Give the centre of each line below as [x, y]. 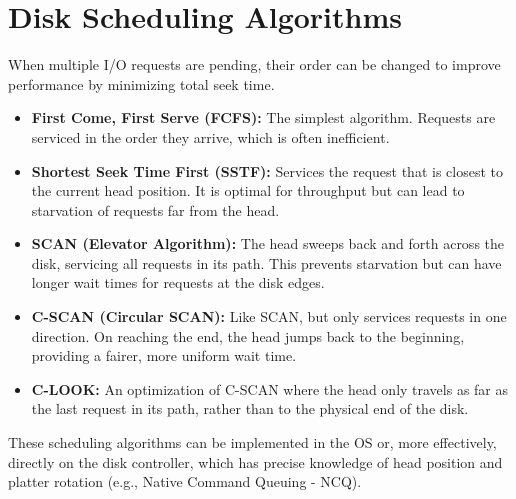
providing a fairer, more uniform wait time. [164, 355]
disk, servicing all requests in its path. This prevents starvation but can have [266, 262]
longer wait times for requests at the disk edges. [178, 282]
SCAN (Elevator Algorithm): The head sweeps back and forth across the [268, 243]
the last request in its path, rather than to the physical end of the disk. [250, 408]
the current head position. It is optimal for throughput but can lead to [248, 190]
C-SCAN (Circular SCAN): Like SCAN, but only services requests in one [269, 316]
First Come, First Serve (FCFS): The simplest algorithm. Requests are [263, 117]
